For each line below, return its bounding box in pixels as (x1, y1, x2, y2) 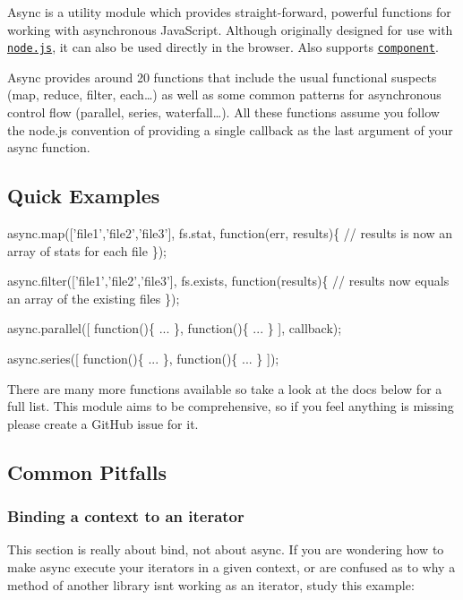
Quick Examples (7, 182, 160, 210)
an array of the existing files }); (7, 288, 180, 307)
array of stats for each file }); (7, 241, 167, 260)
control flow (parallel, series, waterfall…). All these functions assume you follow (7, 103, 440, 122)
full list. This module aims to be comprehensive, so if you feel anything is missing (7, 397, 454, 416)
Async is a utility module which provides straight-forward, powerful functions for (7, 3, 451, 21)
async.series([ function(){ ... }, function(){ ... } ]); (7, 348, 279, 367)
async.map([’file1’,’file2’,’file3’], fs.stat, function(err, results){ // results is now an (7, 224, 453, 243)
